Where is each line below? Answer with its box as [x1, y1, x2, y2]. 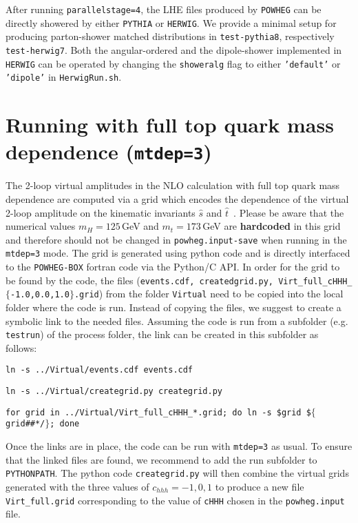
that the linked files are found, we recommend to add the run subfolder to [6, 452, 317, 466]
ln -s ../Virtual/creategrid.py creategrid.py [6, 386, 222, 397]
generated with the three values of [6, 480, 149, 493]
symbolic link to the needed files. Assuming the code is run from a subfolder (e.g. [6, 313, 348, 328]
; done [50, 419, 80, 429]
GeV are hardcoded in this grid [202, 219, 341, 233]
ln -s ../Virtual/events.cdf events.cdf [6, 365, 193, 375]
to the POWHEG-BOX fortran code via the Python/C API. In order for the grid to [6, 259, 340, 274]
